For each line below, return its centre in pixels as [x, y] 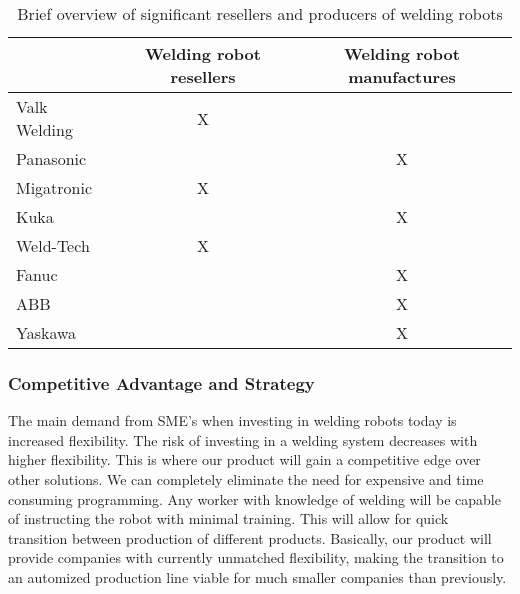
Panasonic [51, 158]
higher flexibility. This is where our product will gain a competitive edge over [244, 459]
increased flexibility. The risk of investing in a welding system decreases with [243, 439]
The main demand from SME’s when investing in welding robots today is [232, 420]
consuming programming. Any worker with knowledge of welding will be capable [254, 498]
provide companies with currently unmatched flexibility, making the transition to [256, 557]
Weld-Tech [53, 245]
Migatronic [54, 187]
